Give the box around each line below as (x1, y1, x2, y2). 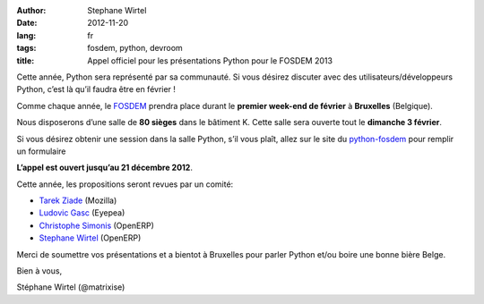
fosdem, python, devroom (87, 43, 183, 54)
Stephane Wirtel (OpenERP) (39, 232, 142, 243)
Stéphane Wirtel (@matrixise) (16, 282, 125, 292)
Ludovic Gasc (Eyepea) (39, 207, 125, 218)
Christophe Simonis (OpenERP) (39, 220, 154, 231)
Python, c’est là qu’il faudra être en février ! (16, 84, 177, 95)
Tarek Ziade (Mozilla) (39, 195, 117, 206)
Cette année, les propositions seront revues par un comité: (16, 179, 234, 190)
